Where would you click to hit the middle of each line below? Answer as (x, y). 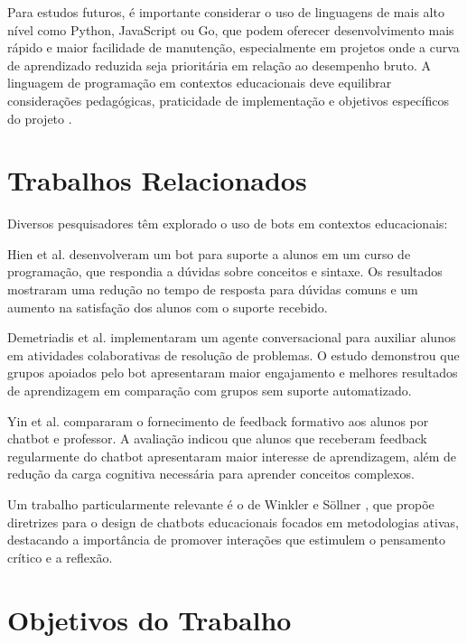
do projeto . (40, 118)
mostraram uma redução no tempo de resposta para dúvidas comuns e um (213, 289)
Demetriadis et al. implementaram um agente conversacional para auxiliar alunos (232, 337)
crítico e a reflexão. (60, 557)
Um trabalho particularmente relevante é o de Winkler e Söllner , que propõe (221, 504)
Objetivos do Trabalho (149, 619)
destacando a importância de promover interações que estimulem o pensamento (226, 540)
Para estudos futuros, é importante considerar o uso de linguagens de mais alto (226, 12)
